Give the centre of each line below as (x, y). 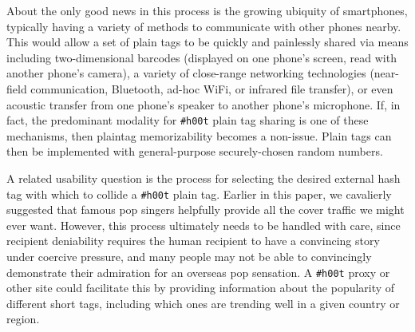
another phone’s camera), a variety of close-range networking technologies (186, 73)
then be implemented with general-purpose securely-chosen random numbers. (195, 151)
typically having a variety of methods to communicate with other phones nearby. (204, 26)
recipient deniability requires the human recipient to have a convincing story (193, 241)
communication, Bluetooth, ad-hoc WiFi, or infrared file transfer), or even (212, 88)
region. (23, 319)
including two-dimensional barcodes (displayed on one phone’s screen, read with (202, 57)
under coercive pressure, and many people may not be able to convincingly (189, 257)
